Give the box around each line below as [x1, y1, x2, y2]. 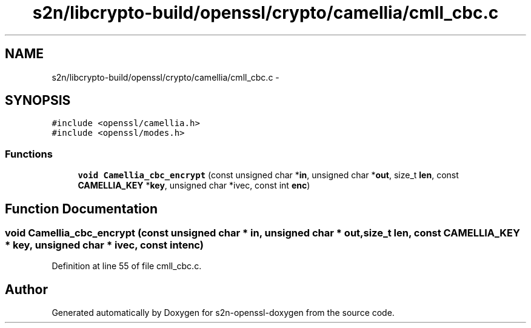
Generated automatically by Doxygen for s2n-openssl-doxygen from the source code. [52, 307, 395, 318]
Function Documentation [5, 201, 158, 216]
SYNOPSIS [5, 93, 71, 109]
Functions [5, 147, 53, 160]
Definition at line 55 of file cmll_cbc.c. [52, 261, 202, 272]
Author [5, 281, 48, 297]
